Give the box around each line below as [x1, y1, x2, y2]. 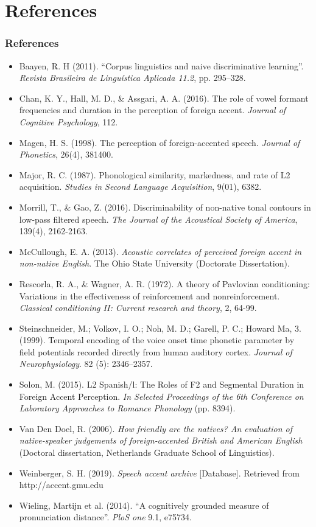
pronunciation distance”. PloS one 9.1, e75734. [19, 511, 192, 523]
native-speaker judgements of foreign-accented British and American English [19, 434, 303, 447]
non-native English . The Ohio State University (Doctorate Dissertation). [19, 257, 290, 270]
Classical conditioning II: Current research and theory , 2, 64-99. [19, 301, 257, 314]
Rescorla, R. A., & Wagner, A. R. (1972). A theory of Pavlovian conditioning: [19, 277, 310, 290]
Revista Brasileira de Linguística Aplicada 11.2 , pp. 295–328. [19, 71, 246, 84]
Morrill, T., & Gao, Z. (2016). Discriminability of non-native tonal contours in [19, 200, 311, 213]
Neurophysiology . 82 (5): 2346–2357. [19, 357, 153, 370]
